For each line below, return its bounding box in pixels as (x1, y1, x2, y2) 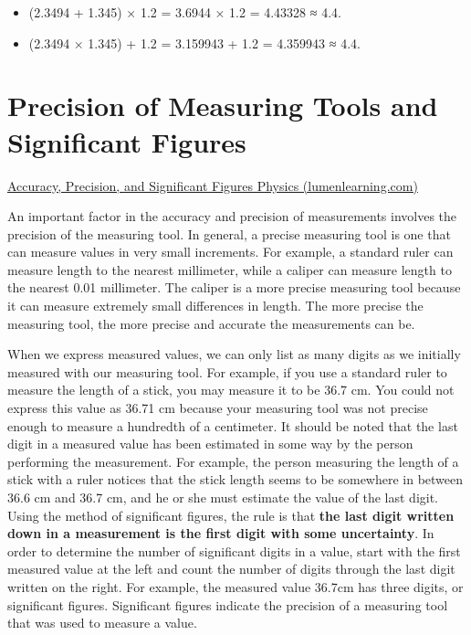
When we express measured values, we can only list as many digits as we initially (7, 344, 461, 364)
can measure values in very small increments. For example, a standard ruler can (7, 242, 454, 261)
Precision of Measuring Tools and (7, 87, 438, 124)
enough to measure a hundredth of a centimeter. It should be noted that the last (7, 416, 458, 435)
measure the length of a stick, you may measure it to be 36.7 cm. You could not (7, 380, 455, 399)
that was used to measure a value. (7, 613, 197, 632)
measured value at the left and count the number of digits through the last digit (7, 559, 455, 578)
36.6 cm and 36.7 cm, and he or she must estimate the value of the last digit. (7, 488, 439, 506)
